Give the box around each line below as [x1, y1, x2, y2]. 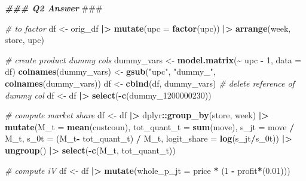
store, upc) [5, 33, 44, 46]
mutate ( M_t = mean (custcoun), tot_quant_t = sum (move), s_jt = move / [5, 120, 295, 133]
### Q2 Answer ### [5, 2, 103, 14]
